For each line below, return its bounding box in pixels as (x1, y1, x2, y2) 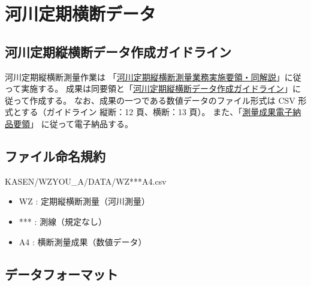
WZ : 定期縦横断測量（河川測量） (19, 195, 150, 207)
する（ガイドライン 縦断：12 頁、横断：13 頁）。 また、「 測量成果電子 (21, 106, 293, 118)
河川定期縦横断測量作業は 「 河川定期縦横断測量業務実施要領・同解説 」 (5, 70, 285, 83)
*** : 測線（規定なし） (19, 215, 107, 227)
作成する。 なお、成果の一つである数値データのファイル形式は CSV (29, 94, 295, 106)
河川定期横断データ (5, 1, 156, 26)
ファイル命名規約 (5, 146, 105, 165)
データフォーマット (5, 264, 118, 283)
